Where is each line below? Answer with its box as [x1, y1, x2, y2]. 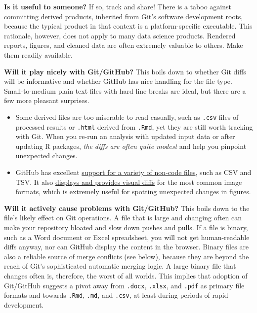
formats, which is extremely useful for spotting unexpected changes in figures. [15, 186, 251, 197]
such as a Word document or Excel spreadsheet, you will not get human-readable [4, 232, 250, 242]
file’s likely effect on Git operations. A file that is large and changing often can [4, 212, 242, 223]
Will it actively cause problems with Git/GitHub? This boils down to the [4, 203, 250, 213]
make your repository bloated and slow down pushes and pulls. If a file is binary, [4, 222, 248, 232]
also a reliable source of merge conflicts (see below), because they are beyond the [4, 251, 249, 261]
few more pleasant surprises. [4, 95, 89, 105]
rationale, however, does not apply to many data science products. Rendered [4, 30, 236, 40]
